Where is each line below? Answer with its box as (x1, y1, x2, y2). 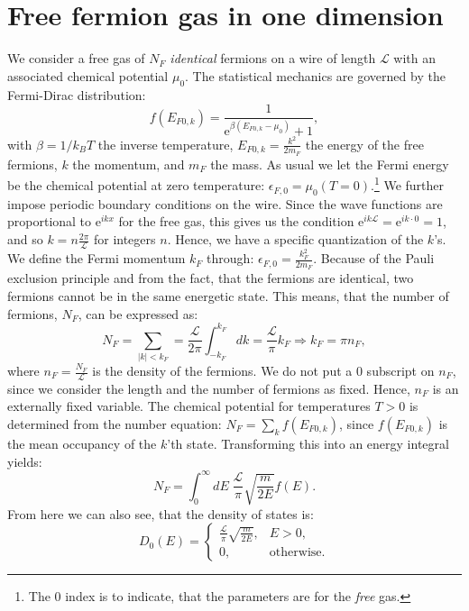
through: (207, 249, 254, 268)
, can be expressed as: (78, 304, 198, 323)
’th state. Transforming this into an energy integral (167, 434, 449, 453)
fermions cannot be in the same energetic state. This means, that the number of (7, 287, 449, 305)
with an (393, 49, 437, 68)
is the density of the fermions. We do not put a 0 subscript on (92, 361, 435, 380)
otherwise (269, 546, 322, 560)
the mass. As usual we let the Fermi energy (210, 154, 449, 173)
